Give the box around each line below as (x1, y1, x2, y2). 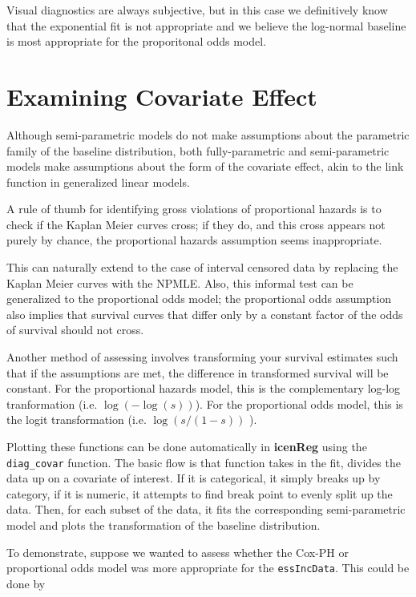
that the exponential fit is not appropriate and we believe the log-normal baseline (6, 17, 406, 34)
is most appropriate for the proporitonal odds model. (6, 33, 267, 50)
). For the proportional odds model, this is (195, 395, 403, 412)
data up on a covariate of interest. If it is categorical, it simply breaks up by (6, 470, 381, 486)
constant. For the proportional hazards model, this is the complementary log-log (6, 380, 401, 397)
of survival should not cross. (6, 321, 144, 338)
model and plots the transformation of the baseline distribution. (6, 517, 321, 534)
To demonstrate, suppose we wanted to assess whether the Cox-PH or (6, 543, 349, 560)
